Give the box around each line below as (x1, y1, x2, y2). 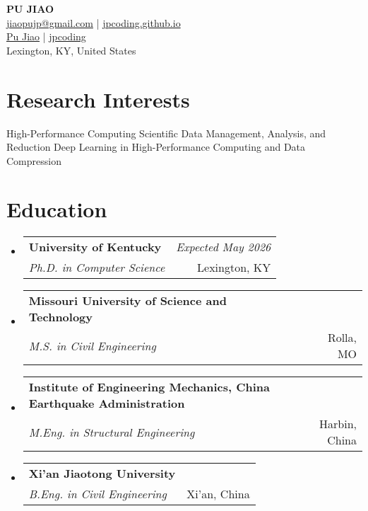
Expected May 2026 (176, 239, 271, 255)
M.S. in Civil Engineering (28, 337, 156, 354)
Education (6, 195, 107, 224)
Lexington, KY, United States (6, 42, 136, 57)
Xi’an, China (186, 486, 250, 503)
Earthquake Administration (28, 395, 185, 412)
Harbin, (319, 415, 357, 432)
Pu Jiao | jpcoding (6, 29, 86, 44)
